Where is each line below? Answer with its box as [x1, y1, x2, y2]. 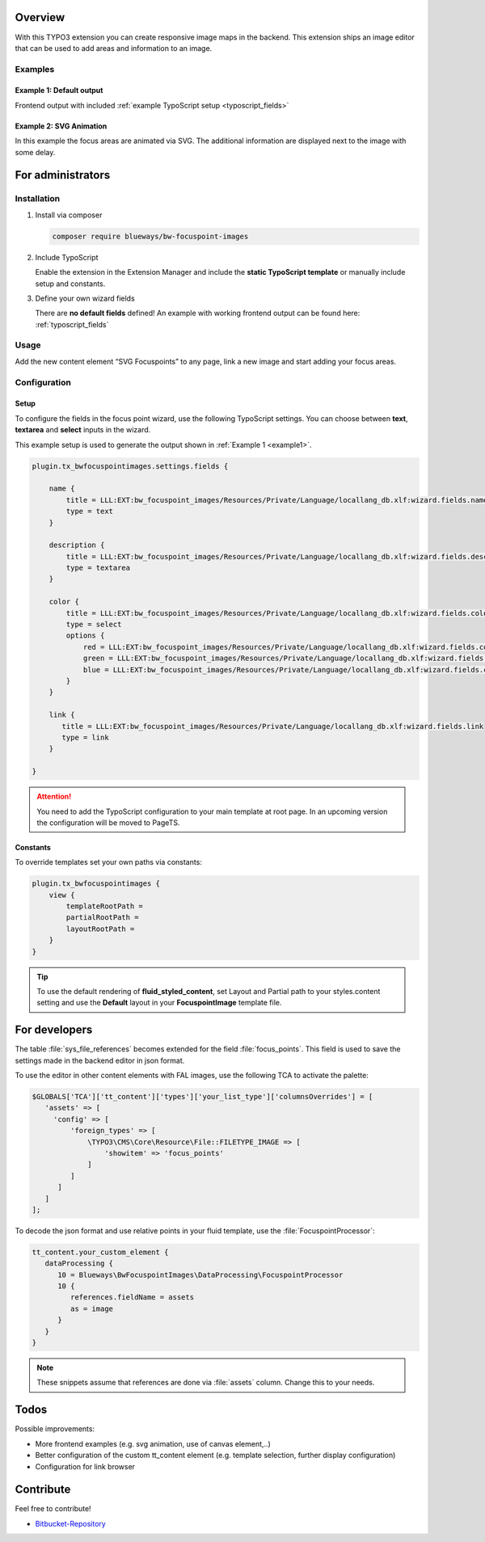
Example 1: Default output [15, 86, 103, 95]
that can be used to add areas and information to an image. [15, 43, 213, 53]
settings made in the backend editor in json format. [15, 1055, 185, 1065]
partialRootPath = [65, 913, 139, 922]
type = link [61, 732, 109, 742]
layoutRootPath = [65, 924, 135, 933]
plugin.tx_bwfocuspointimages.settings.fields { [32, 461, 229, 470]
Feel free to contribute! [15, 1504, 92, 1514]
